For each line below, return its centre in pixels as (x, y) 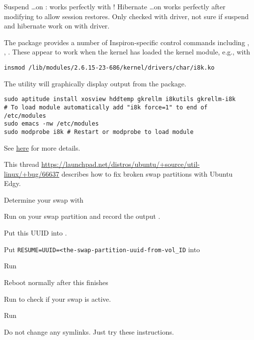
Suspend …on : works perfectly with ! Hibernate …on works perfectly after (115, 6)
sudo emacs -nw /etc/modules (51, 124)
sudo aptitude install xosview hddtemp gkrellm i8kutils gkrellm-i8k (120, 99)
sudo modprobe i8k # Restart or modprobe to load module (99, 132)
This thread (22, 164)
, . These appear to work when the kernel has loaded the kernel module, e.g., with (127, 52)
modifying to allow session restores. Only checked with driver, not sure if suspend (126, 16)
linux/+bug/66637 (32, 173)
